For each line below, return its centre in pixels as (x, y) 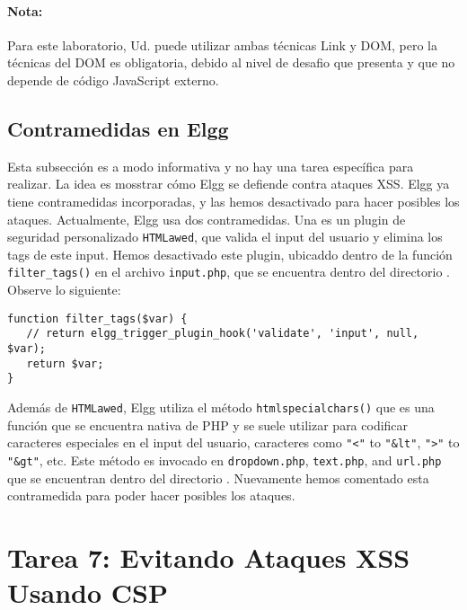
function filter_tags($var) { (97, 318)
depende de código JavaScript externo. (113, 80)
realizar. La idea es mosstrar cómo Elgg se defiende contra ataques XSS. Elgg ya (229, 184)
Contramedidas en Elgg (118, 128)
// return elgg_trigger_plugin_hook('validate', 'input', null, (223, 334)
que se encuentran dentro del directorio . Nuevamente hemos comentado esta (218, 477)
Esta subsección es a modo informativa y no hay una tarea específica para (211, 166)
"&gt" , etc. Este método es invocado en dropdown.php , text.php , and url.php (225, 460)
